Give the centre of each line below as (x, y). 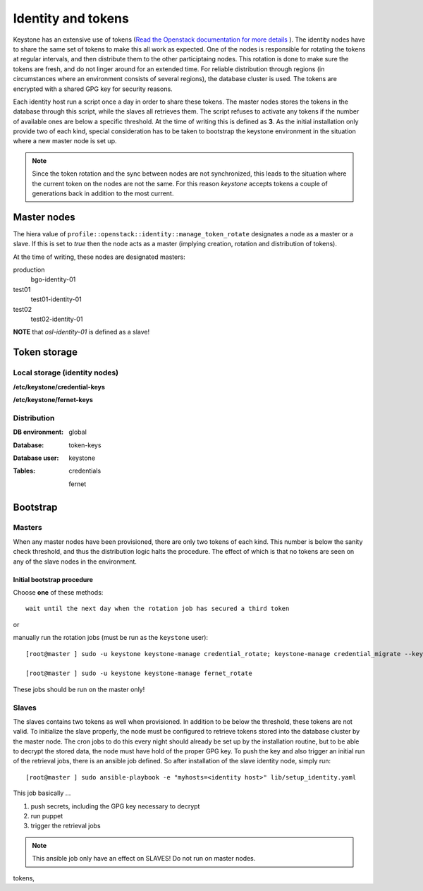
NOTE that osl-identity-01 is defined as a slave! (81, 332)
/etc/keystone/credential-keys (59, 387)
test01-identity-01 (56, 299)
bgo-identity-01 (53, 279)
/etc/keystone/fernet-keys (53, 399)
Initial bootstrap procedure (53, 579)
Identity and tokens (71, 18)
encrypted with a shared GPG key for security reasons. (93, 89)
